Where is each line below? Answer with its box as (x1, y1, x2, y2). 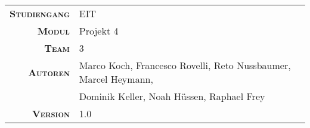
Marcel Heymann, (79, 72, 153, 86)
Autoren (28, 65, 70, 79)
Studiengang (10, 7, 70, 20)
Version (32, 107, 70, 120)
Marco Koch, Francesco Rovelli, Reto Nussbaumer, (79, 58, 291, 72)
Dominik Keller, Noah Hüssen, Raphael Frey (79, 89, 265, 103)
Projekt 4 (79, 24, 119, 38)
